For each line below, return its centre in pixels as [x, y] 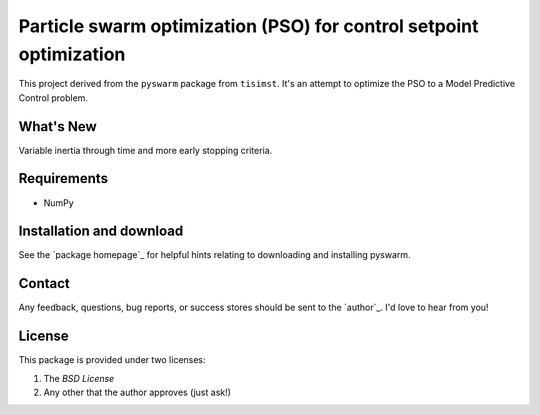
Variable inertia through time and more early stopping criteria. [145, 150]
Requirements [63, 178]
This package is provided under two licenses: [112, 360]
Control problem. [53, 97]
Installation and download [101, 231]
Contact [44, 283]
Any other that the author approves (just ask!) [137, 392]
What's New [57, 126]
